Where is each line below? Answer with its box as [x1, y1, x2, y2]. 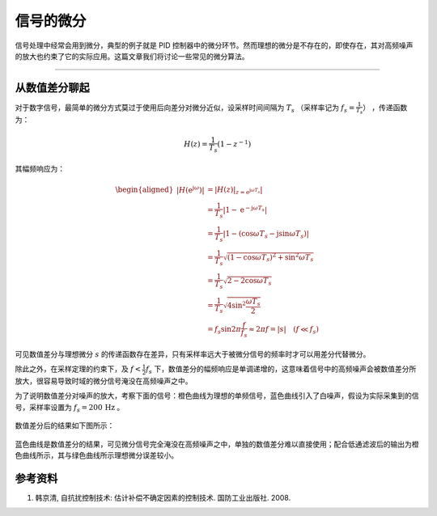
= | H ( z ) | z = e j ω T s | [206, 185, 263, 197]
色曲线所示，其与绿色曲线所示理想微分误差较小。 [15, 450, 178, 460]
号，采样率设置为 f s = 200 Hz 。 [15, 402, 125, 414]
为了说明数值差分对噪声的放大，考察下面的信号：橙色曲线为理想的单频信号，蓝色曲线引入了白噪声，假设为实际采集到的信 [15, 391, 419, 400]
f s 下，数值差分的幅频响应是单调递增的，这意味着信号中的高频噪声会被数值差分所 [146, 364, 417, 376]
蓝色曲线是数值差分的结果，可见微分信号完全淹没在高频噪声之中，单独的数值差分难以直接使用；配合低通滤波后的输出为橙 [15, 439, 419, 449]
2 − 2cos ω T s [227, 276, 272, 287]
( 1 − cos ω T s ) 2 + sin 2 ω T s [227, 252, 314, 264]
